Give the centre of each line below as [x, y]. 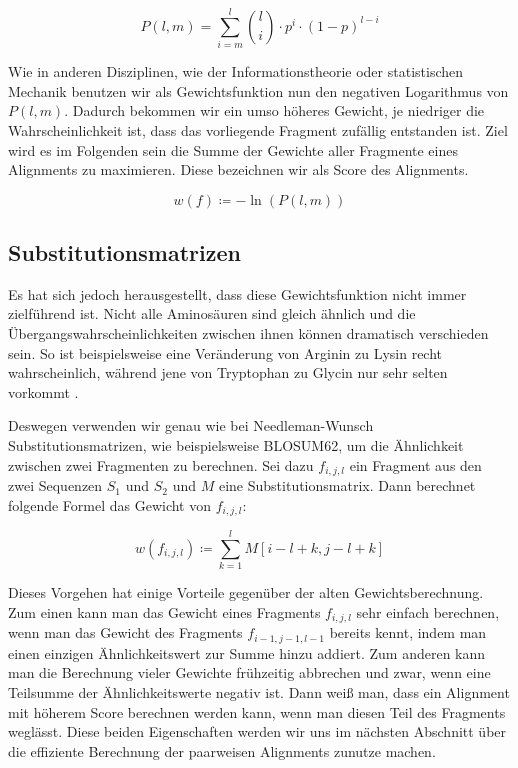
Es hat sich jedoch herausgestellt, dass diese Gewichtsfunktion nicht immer [237, 293]
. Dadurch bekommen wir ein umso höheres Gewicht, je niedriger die [274, 110]
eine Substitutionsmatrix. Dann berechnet [347, 485]
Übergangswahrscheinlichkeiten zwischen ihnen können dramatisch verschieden [248, 333]
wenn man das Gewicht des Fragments [125, 632]
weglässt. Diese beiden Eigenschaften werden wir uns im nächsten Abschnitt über [257, 731]
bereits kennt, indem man [408, 632]
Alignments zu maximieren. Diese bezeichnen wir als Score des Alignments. [238, 169]
